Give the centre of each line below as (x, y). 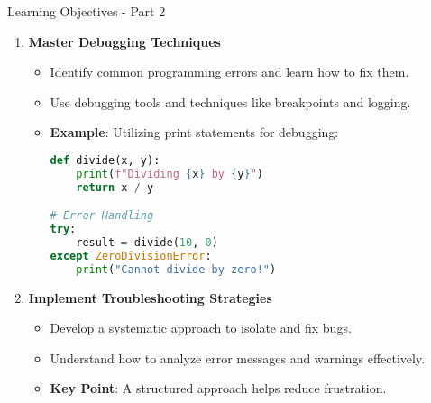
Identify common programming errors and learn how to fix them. (229, 72)
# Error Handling (102, 216)
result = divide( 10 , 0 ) (147, 243)
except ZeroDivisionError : (131, 256)
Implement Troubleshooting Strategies (150, 297)
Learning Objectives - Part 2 (87, 11)
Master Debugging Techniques (124, 41)
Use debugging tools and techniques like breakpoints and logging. (230, 101)
